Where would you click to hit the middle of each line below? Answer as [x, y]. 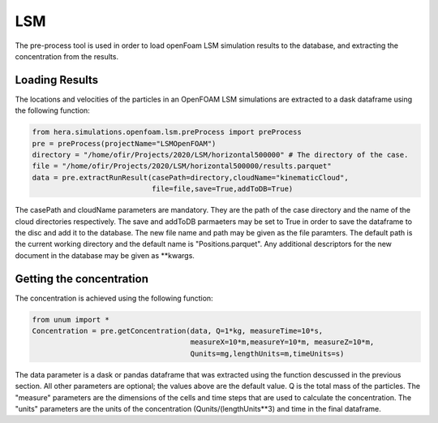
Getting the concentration [82, 279]
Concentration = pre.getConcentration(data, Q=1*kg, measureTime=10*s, [178, 331]
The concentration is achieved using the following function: [114, 298]
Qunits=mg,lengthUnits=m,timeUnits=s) [267, 354]
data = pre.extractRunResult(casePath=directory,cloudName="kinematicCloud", [190, 177]
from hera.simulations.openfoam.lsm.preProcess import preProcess [167, 132]
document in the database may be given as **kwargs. [105, 255]
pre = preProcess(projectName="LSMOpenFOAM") [124, 143]
